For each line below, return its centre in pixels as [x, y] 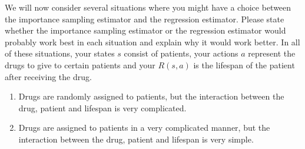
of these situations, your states [60, 53]
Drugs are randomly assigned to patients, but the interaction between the [151, 96]
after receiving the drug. [48, 76]
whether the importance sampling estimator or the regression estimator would [145, 30]
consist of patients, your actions [181, 53]
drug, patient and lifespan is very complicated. [102, 107]
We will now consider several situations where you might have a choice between [148, 7]
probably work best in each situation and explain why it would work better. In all [152, 42]
